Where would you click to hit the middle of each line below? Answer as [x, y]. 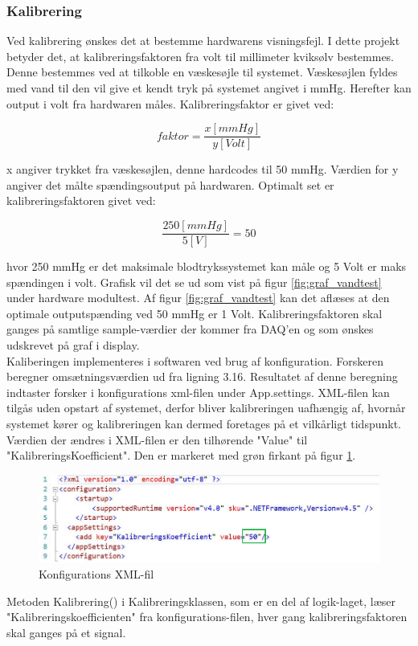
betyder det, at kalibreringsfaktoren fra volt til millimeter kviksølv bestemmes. [201, 56]
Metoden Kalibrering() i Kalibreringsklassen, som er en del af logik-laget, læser [201, 601]
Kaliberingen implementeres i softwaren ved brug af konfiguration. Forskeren [195, 360]
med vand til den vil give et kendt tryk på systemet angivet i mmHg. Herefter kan [209, 88]
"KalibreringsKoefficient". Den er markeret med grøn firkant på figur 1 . [181, 455]
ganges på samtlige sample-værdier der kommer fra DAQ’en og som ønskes [190, 329]
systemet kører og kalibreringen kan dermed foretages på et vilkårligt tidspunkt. [204, 424]
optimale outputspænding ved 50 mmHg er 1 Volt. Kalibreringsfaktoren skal [195, 313]
